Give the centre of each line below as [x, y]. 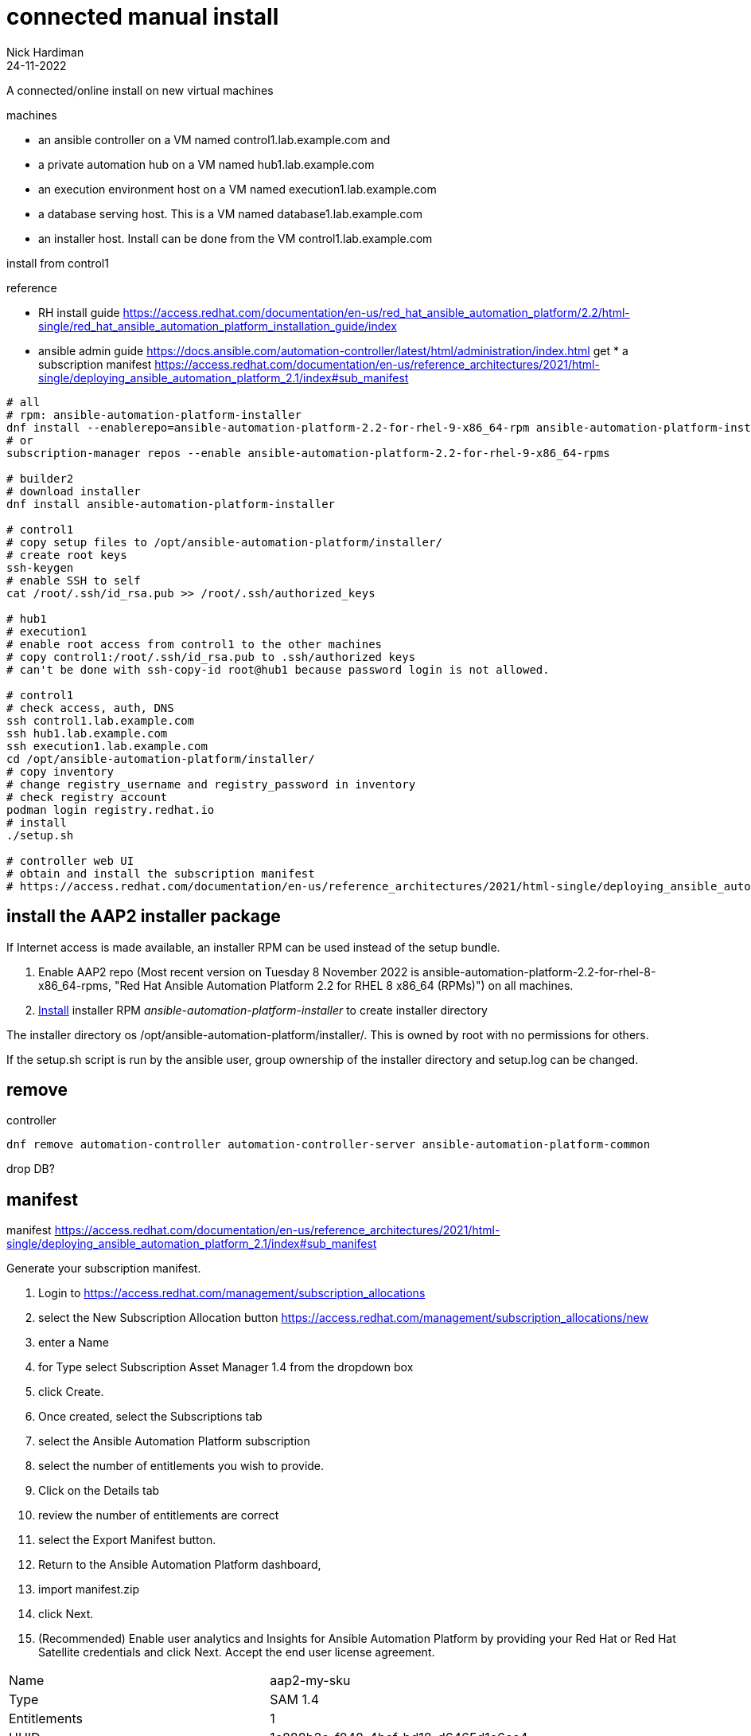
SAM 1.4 [295, 1700]
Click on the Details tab [99, 1491]
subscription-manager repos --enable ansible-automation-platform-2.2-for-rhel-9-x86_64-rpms [308, 453]
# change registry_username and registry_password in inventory [211, 784]
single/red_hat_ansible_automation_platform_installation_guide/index [218, 326]
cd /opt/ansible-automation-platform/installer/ [161, 759]
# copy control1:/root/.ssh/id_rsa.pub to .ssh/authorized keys [211, 657]
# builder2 [40, 478]
